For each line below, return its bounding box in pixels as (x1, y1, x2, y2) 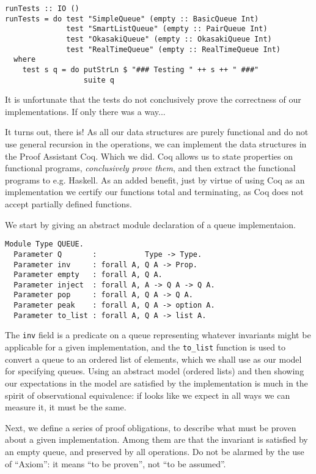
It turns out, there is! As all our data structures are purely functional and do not (5, 125, 309, 138)
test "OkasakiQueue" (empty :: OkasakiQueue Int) (66, 34, 272, 43)
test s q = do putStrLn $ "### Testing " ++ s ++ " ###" (22, 65, 259, 74)
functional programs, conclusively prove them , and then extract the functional (5, 161, 296, 174)
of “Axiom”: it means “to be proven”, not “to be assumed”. (5, 457, 226, 470)
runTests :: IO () (5, 4, 79, 13)
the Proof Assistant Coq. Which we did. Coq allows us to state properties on (5, 149, 293, 162)
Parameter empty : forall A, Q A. (13, 270, 163, 280)
